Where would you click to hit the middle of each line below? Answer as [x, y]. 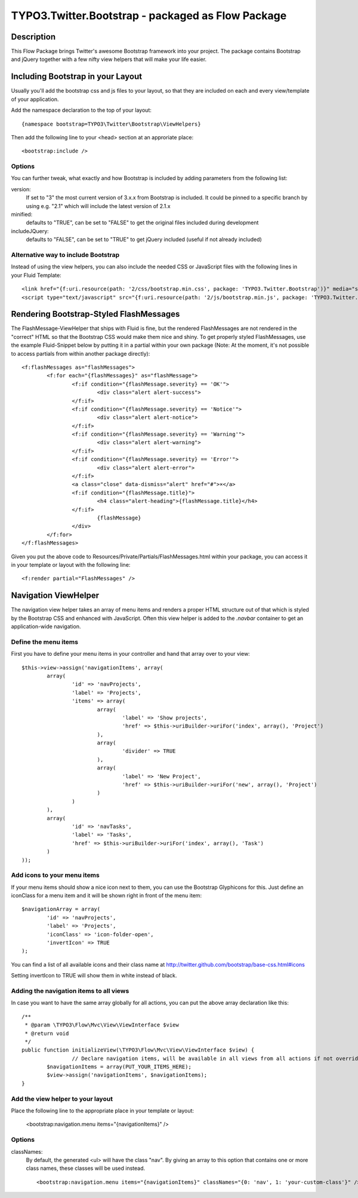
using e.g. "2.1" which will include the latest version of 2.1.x [98, 206]
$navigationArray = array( [61, 909]
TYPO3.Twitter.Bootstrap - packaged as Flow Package [149, 16]
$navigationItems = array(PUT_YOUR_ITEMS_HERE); [119, 1067]
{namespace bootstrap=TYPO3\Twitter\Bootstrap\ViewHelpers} [111, 124]
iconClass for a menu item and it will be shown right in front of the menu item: [107, 896]
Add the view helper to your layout [62, 1099]
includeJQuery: [30, 231]
